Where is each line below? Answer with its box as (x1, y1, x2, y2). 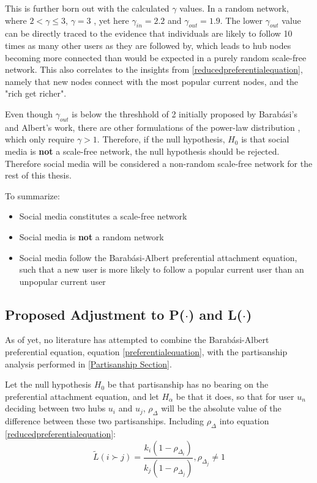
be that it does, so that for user (176, 389, 294, 402)
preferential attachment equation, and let (5, 389, 159, 402)
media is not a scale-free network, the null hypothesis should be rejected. (5, 144, 280, 157)
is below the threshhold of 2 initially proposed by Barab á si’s (72, 107, 297, 120)
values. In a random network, (179, 2, 289, 14)
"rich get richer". (5, 87, 67, 100)
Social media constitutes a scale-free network (19, 210, 187, 223)
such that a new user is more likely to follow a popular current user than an (19, 263, 304, 276)
